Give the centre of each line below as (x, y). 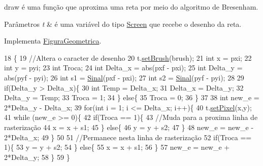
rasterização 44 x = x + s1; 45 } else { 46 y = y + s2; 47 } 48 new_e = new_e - (129, 127)
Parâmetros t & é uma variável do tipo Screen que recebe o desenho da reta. (123, 24)
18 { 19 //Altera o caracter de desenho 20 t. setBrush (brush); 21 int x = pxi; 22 (128, 57)
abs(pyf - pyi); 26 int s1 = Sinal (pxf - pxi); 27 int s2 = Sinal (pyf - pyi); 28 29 (124, 77)
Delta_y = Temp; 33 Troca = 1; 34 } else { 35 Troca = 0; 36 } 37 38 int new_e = (132, 97)
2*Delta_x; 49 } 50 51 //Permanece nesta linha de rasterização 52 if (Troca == (128, 137)
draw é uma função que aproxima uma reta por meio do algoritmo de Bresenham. (131, 7)
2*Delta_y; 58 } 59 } (37, 157)
